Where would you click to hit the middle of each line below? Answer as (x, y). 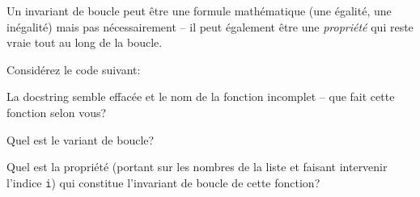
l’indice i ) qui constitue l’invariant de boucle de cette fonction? (163, 182)
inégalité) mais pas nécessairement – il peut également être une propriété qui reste (210, 26)
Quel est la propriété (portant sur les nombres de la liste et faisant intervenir (197, 167)
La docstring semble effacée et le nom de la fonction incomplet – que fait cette (201, 96)
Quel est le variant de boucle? (81, 139)
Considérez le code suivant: (74, 69)
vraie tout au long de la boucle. (85, 42)
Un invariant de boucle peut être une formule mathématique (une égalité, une (199, 10)
